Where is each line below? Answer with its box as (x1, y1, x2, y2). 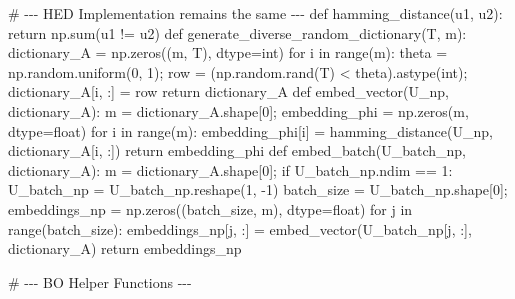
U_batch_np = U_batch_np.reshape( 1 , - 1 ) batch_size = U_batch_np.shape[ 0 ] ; (8, 179, 508, 200)
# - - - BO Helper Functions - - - (8, 271, 192, 292)
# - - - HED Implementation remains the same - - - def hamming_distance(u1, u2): (8, 3, 503, 23)
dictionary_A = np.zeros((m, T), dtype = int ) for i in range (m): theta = (8, 42, 448, 63)
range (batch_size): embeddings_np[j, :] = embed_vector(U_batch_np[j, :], (8, 218, 472, 239)
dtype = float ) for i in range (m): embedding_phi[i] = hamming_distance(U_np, (8, 120, 493, 141)
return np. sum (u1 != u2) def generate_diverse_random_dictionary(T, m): (8, 22, 467, 43)
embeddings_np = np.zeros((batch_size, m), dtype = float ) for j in (8, 198, 413, 219)
